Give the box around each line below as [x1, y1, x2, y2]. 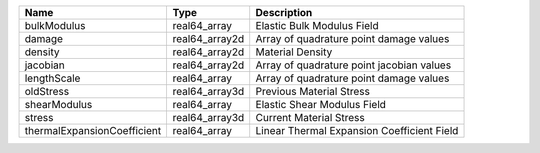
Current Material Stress [255, 111, 365, 124]
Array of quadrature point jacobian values [255, 58, 452, 72]
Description [255, 6, 313, 19]
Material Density [255, 45, 333, 59]
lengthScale [24, 71, 81, 85]
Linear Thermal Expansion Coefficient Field [255, 124, 459, 137]
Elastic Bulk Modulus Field [255, 19, 379, 32]
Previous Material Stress [255, 85, 370, 98]
